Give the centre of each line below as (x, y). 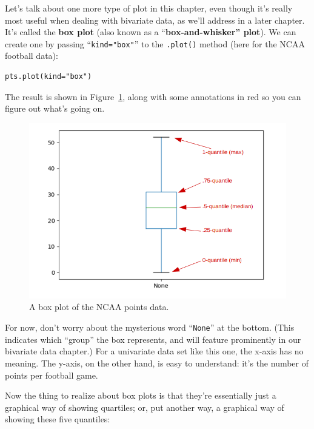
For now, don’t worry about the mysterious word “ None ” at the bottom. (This (150, 327)
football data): (32, 56)
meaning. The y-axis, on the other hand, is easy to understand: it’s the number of (157, 363)
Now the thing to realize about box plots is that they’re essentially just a (141, 395)
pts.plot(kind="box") (48, 77)
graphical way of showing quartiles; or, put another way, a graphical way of (145, 407)
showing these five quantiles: (58, 419)
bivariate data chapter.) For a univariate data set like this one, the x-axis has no (154, 351)
